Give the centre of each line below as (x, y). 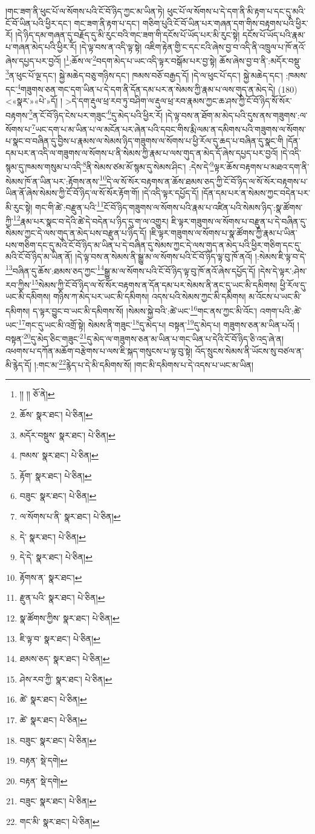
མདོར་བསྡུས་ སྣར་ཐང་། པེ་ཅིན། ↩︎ (67, 435)
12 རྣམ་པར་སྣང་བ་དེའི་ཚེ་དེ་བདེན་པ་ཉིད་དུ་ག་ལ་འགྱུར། (91, 220)
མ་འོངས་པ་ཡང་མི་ (275, 296)
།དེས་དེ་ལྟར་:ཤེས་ (283, 270)
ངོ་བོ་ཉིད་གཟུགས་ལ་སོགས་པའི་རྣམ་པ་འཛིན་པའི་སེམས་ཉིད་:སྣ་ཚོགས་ (203, 207)
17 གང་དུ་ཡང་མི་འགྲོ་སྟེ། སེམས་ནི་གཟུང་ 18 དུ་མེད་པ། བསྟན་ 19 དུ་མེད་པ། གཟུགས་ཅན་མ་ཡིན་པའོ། (157, 324)
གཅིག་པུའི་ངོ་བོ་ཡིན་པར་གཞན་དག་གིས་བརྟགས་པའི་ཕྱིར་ (225, 23)
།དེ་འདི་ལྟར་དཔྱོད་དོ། (170, 192)
